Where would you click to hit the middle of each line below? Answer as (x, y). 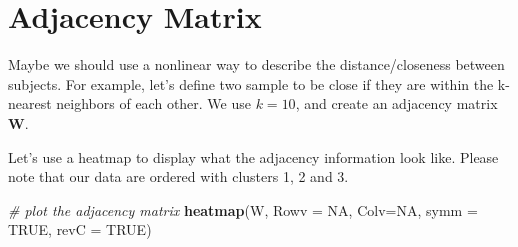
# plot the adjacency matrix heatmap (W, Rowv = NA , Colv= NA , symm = (243, 209)
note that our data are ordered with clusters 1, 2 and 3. (178, 176)
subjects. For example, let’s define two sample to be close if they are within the (251, 83)
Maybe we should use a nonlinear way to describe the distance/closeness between (256, 64)
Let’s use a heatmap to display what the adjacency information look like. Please (253, 156)
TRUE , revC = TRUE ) (80, 229)
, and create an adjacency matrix (396, 103)
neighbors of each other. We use (153, 103)
